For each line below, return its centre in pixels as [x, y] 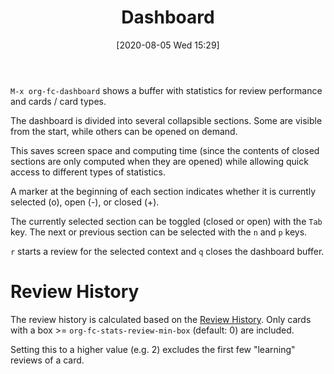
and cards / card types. [58, 101]
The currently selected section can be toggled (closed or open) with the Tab [166, 221]
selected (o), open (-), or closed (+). [85, 202]
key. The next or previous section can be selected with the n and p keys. [159, 232]
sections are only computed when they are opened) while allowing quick [159, 161]
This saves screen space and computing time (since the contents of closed [165, 150]
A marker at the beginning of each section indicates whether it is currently [163, 191]
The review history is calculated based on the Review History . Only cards [161, 319]
